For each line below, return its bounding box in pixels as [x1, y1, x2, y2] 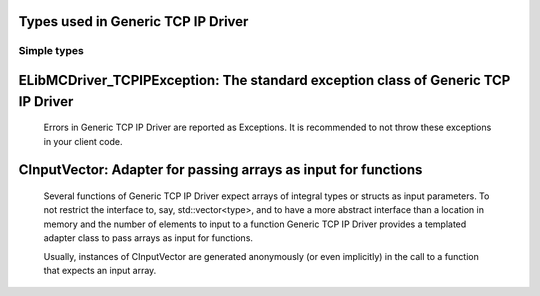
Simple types [18, 44, 84, 58]
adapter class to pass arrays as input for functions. [43, 232, 254, 244]
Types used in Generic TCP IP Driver [18, 13, 249, 30]
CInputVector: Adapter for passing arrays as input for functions [18, 161, 423, 179]
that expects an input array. [43, 264, 157, 276]
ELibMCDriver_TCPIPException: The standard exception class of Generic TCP [18, 72, 511, 89]
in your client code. [43, 135, 123, 147]
